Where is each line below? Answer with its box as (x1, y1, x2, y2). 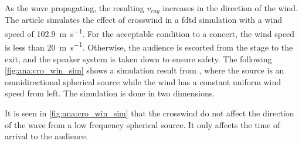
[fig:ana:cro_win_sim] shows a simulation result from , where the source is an (5, 64, 284, 76)
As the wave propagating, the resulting (5, 2, 144, 14)
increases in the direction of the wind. (162, 2, 298, 14)
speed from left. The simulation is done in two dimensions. (5, 87, 215, 99)
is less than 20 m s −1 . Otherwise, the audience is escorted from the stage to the (5, 39, 293, 53)
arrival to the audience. (5, 130, 89, 142)
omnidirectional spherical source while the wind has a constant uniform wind (5, 75, 281, 88)
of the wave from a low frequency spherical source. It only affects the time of (5, 118, 280, 130)
